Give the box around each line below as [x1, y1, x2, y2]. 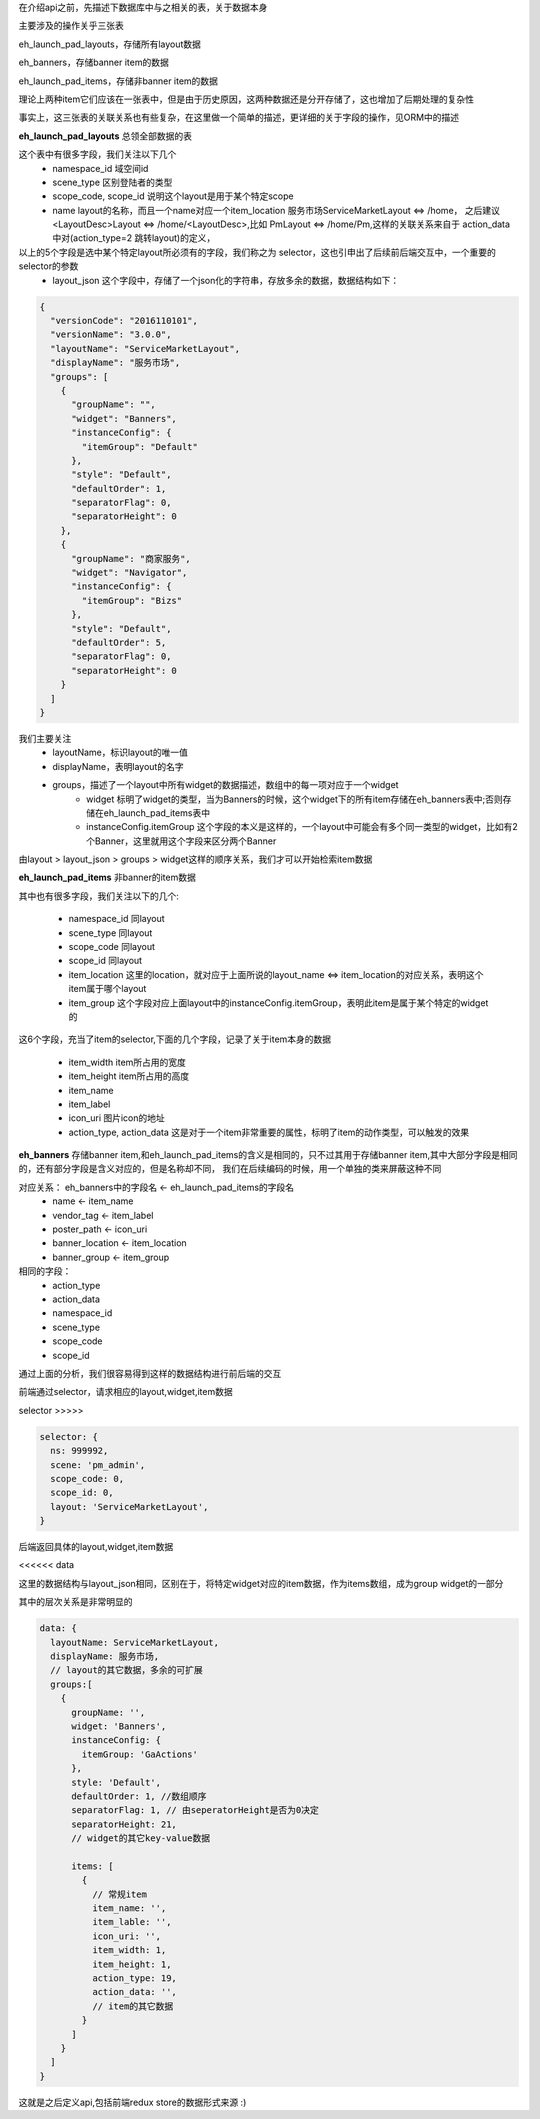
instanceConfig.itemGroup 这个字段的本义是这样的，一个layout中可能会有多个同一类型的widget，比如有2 [86, 821, 519, 833]
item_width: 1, [91, 1945, 167, 1956]
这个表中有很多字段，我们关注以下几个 [18, 148, 177, 160]
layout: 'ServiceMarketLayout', [50, 1501, 209, 1512]
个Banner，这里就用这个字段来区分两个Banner [86, 835, 277, 847]
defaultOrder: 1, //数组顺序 [71, 1790, 207, 1802]
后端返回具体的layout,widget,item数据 [18, 1541, 174, 1553]
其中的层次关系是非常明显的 [18, 1596, 133, 1608]
